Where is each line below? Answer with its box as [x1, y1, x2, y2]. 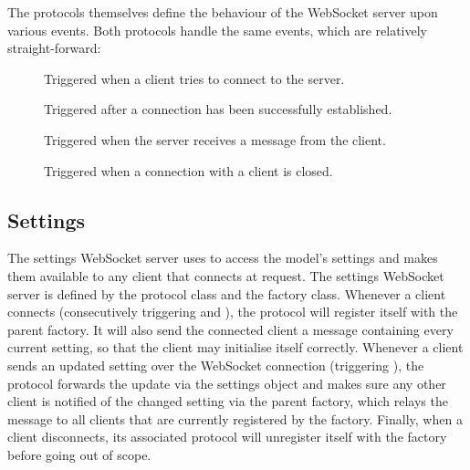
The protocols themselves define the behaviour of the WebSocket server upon [7, 3, 438, 21]
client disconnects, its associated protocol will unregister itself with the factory [7, 427, 447, 446]
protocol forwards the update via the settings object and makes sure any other [7, 373, 446, 392]
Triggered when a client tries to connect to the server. [44, 68, 345, 88]
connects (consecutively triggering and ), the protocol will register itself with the [7, 302, 458, 321]
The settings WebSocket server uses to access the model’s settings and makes [7, 248, 438, 267]
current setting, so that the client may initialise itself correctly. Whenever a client [7, 338, 464, 357]
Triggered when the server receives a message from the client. [44, 130, 386, 149]
